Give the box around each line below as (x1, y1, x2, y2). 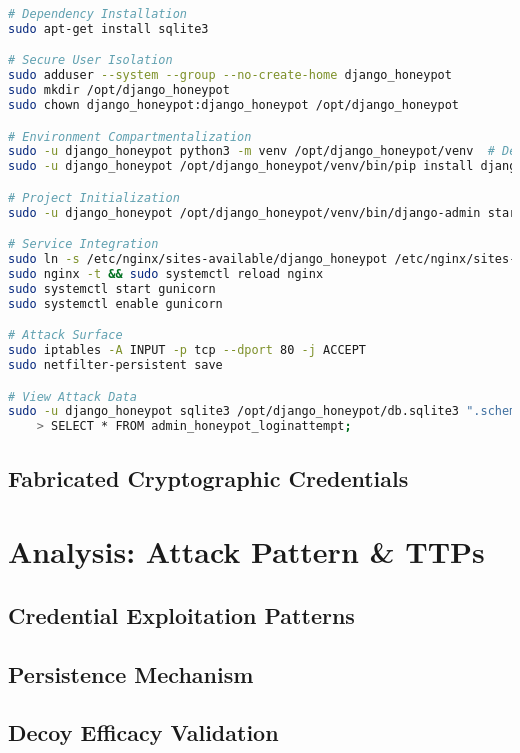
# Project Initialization (8, 190, 180, 205)
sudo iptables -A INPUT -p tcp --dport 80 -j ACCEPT (8, 343, 367, 358)
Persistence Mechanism (8, 658, 254, 689)
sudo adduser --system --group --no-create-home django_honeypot (8, 68, 452, 83)
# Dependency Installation (8, 7, 187, 21)
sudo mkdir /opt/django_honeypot (8, 83, 230, 98)
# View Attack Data (8, 389, 137, 404)
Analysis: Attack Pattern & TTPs (8, 531, 485, 572)
